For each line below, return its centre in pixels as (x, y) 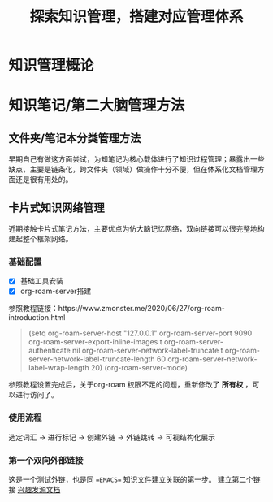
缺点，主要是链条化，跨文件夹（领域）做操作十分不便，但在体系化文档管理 (133, 169)
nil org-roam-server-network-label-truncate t (147, 351)
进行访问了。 (37, 395)
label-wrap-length (58, 368)
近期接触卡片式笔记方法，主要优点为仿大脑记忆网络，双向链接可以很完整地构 (136, 229)
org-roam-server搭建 (56, 291)
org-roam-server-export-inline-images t (95, 342)
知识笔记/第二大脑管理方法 (97, 106)
